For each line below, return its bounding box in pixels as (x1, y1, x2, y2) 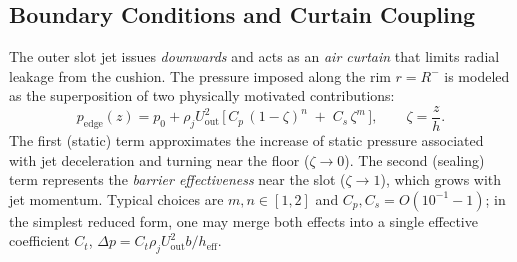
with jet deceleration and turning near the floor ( (9, 149, 310, 170)
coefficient (9, 230, 70, 251)
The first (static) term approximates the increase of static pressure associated (9, 130, 484, 151)
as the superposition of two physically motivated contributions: (9, 85, 395, 106)
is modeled (444, 65, 510, 86)
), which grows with (380, 169, 502, 190)
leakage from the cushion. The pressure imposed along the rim (9, 65, 391, 86)
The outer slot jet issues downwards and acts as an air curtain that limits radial (9, 46, 500, 67)
